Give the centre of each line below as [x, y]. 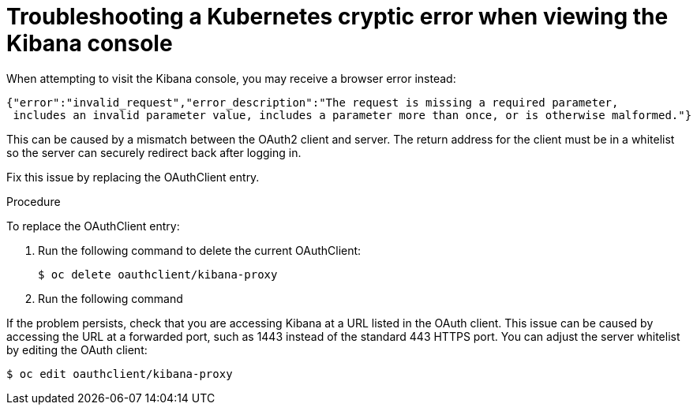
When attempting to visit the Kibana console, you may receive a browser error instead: [231, 78]
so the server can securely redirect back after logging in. [154, 152]
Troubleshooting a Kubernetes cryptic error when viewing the [337, 17]
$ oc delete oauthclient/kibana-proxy [158, 274]
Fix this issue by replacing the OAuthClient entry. [133, 177]
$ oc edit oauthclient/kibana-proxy [120, 374]
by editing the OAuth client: [77, 349]
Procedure [34, 201]
